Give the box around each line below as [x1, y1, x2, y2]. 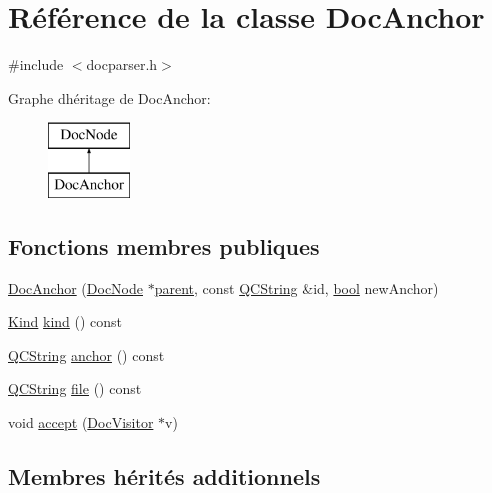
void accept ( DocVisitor [8, 412, 154, 433]
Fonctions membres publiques [8, 230, 320, 261]
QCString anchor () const [8, 344, 165, 365]
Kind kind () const [8, 311, 123, 332]
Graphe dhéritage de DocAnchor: [8, 87, 211, 108]
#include [8, 54, 64, 75]
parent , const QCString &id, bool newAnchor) [154, 277, 439, 298]
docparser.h [86, 54, 158, 75]
